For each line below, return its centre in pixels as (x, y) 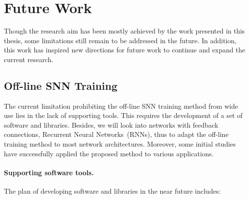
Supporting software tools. (49, 172)
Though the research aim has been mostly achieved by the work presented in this (124, 31)
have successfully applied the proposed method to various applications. (109, 153)
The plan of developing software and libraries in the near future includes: (112, 191)
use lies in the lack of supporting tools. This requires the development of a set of (123, 115)
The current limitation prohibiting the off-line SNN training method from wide (121, 106)
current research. (29, 59)
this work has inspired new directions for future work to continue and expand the (124, 50)
